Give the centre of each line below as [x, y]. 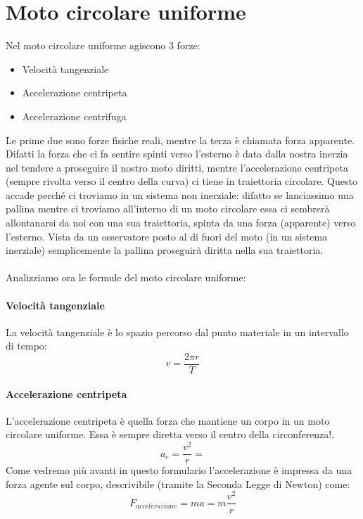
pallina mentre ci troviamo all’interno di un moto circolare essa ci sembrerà [168, 209]
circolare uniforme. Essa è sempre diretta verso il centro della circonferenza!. [170, 434]
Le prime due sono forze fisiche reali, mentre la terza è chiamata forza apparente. [180, 140]
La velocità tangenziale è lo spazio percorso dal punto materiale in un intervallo [177, 332]
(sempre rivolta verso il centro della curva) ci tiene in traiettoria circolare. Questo [181, 181]
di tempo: [26, 346]
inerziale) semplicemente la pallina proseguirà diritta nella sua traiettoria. [165, 250]
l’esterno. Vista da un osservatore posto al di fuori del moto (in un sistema [167, 236]
